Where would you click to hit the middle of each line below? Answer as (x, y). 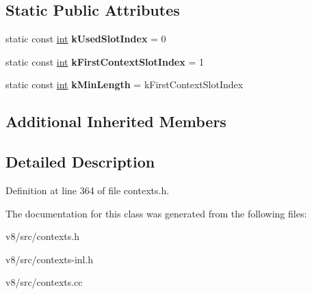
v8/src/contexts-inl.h (50, 259)
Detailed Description (80, 162)
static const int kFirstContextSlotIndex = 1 (105, 61)
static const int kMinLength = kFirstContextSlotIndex (125, 84)
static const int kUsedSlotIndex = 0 (86, 39)
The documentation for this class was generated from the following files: (156, 213)
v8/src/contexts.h (42, 236)
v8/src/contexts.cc (44, 282)
